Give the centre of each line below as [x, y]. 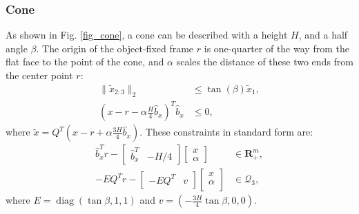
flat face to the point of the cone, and [85, 62]
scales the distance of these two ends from [265, 62]
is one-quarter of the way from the [276, 48]
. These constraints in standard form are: [226, 132]
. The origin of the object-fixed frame [115, 48]
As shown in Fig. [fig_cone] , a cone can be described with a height [147, 35]
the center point [39, 75]
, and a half [323, 35]
